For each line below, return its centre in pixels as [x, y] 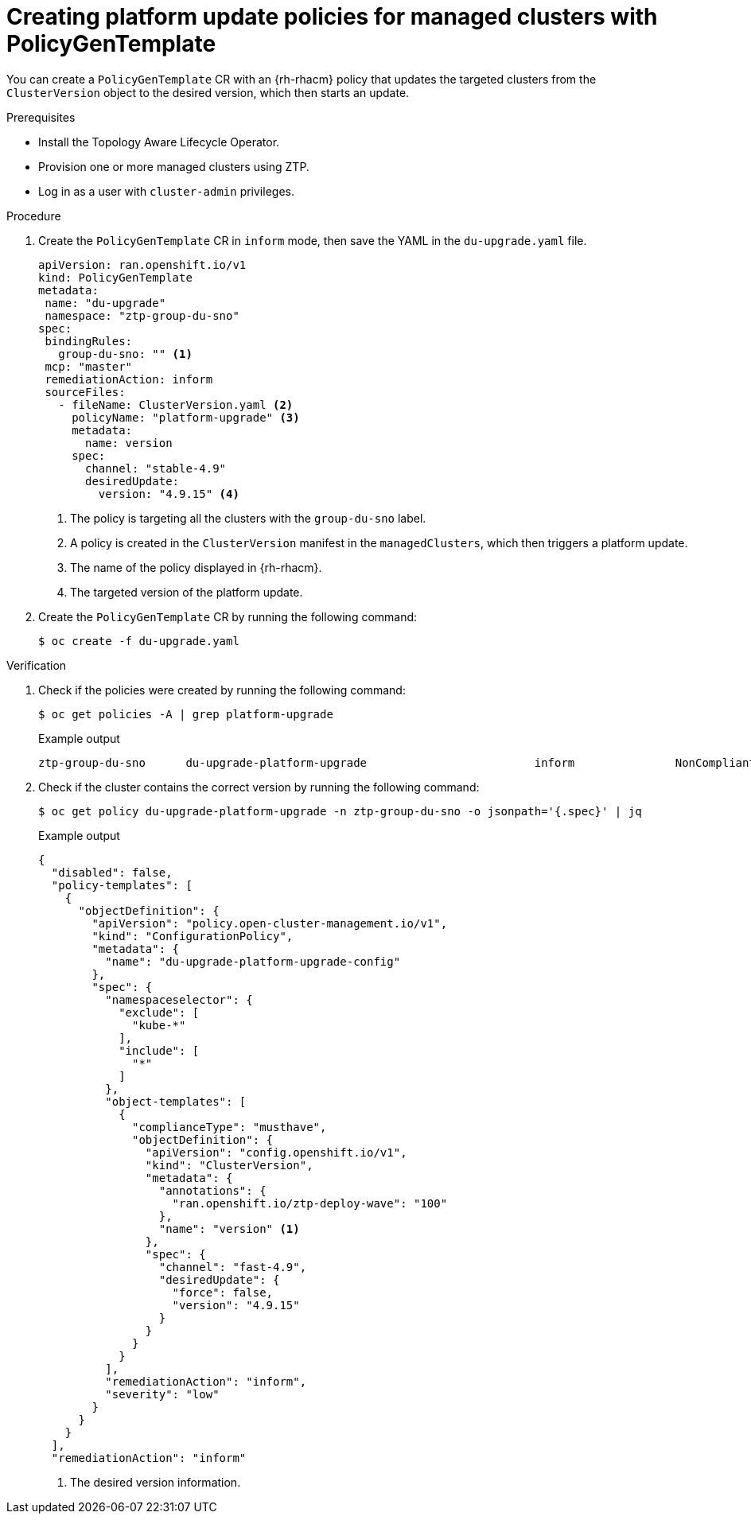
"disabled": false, [112, 872]
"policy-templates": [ [122, 885]
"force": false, [223, 1292]
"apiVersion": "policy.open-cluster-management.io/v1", [270, 923]
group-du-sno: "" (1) [125, 354]
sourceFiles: [85, 392]
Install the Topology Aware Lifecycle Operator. [159, 142]
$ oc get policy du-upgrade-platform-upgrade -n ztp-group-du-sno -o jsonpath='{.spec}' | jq [340, 811]
